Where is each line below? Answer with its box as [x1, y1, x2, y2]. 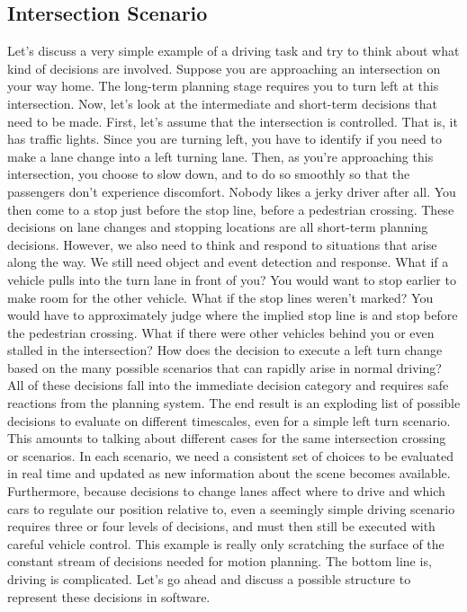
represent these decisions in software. [7, 587, 211, 606]
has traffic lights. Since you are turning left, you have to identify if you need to [7, 129, 442, 148]
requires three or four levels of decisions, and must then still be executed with [7, 517, 436, 536]
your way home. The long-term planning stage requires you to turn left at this [7, 76, 439, 95]
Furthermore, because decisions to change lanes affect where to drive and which [7, 482, 445, 501]
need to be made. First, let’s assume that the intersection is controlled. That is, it [7, 111, 458, 130]
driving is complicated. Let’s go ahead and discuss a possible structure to [7, 570, 411, 589]
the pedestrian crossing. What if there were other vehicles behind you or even [7, 323, 435, 341]
